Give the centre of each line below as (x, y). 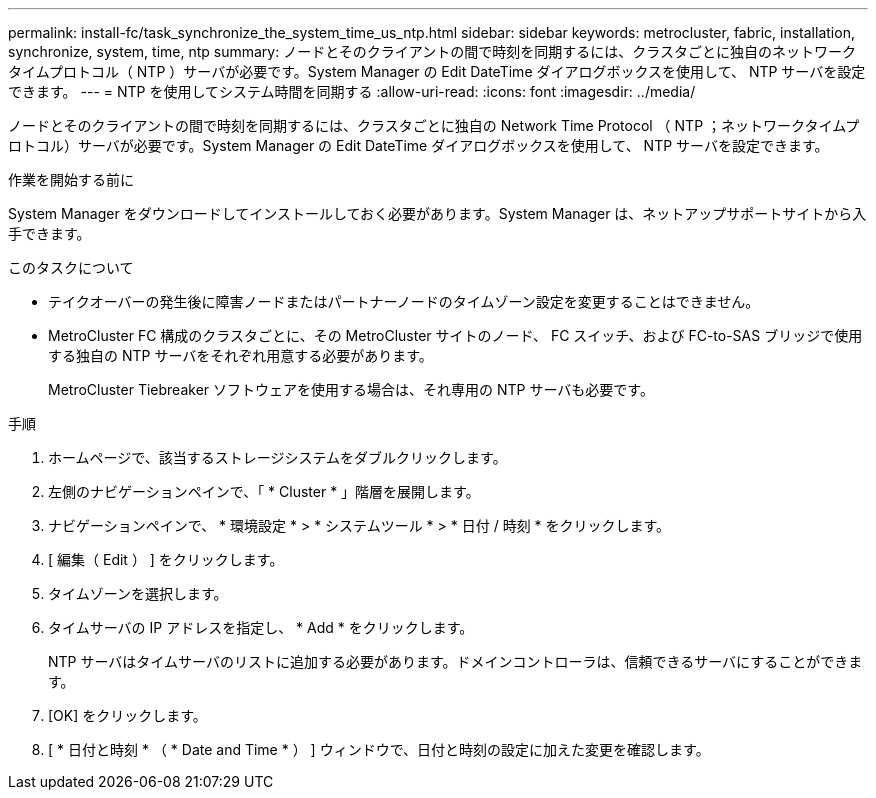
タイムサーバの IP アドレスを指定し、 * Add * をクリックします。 (261, 627)
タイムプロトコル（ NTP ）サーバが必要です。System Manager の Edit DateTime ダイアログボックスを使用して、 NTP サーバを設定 (437, 71)
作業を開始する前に (71, 179)
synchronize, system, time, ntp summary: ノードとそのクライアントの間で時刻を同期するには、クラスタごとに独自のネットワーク (432, 51)
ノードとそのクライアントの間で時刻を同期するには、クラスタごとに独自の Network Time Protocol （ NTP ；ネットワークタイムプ (434, 125)
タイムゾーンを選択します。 (138, 593)
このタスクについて (71, 267)
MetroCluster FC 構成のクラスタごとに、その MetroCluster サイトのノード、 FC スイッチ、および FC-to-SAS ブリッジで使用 (455, 335)
